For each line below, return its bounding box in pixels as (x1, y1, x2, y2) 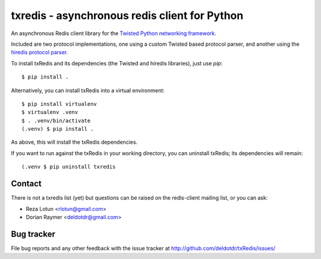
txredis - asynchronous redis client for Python (11, 9, 244, 22)
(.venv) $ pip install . (21, 125, 94, 132)
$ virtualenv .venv (21, 109, 78, 116)
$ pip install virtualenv (21, 100, 97, 107)
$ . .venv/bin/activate (21, 117, 91, 124)
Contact (11, 179, 42, 189)
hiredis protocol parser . (11, 49, 68, 56)
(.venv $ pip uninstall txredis (21, 163, 116, 170)
